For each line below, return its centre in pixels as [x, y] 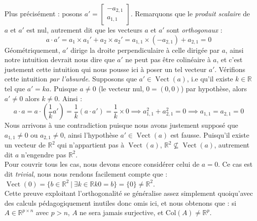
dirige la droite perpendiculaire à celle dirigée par [145, 50]
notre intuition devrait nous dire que [60, 59]
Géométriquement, [32, 50]
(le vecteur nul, [121, 88]
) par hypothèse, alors [214, 88]
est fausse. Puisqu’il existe [210, 134]
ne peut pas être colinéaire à [168, 59]
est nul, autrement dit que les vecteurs [84, 30]
